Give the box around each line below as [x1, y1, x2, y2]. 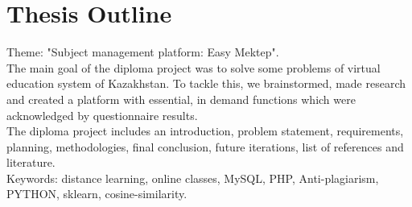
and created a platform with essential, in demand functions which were [6, 90, 356, 107]
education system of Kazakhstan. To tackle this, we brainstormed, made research [6, 75, 406, 92]
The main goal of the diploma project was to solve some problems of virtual [6, 59, 381, 76]
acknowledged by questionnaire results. [6, 106, 198, 123]
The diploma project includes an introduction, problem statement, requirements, [6, 122, 404, 139]
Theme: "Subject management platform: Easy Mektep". [6, 43, 279, 60]
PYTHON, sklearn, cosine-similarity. [6, 185, 187, 202]
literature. [6, 154, 56, 171]
